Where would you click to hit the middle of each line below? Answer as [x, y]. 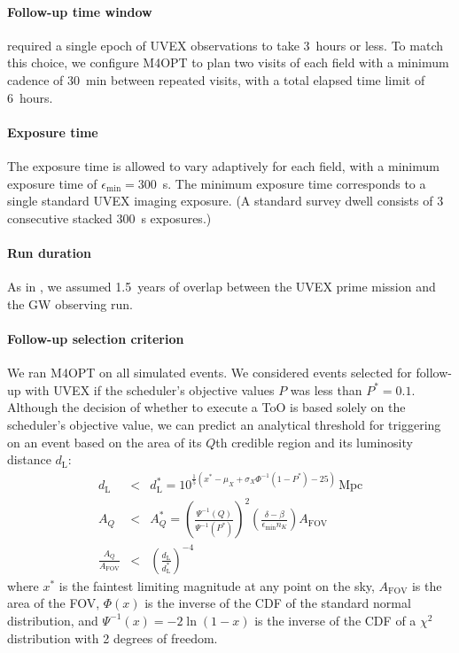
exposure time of [52, 183]
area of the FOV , [54, 603]
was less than [326, 389]
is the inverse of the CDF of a [335, 620]
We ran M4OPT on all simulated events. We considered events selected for [210, 373]
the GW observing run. [70, 303]
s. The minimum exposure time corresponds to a [294, 183]
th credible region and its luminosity [314, 442]
